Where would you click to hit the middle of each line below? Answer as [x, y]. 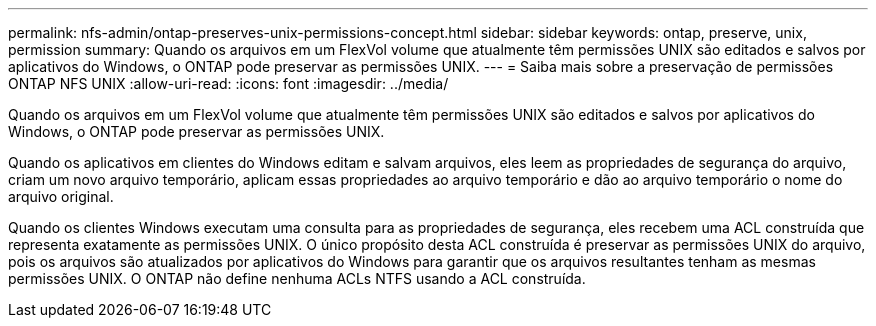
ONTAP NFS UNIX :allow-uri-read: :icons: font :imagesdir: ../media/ [228, 83]
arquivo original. [61, 196]
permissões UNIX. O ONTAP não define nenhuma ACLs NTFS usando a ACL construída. [297, 278]
